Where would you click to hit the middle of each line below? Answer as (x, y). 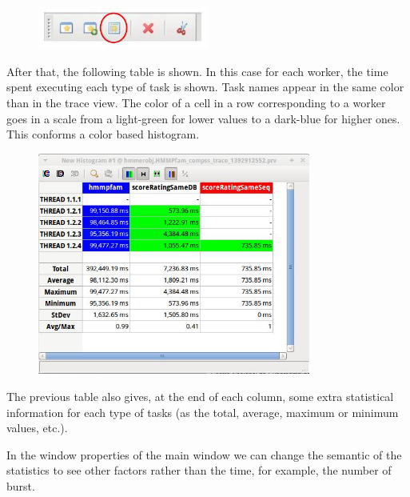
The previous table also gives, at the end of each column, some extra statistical (200, 396)
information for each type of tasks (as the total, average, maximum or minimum (203, 412)
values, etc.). (37, 428)
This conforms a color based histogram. (103, 134)
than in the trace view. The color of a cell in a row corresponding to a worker (196, 102)
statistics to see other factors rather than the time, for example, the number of (199, 470)
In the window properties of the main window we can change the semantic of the (204, 454)
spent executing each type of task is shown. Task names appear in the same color (205, 87)
